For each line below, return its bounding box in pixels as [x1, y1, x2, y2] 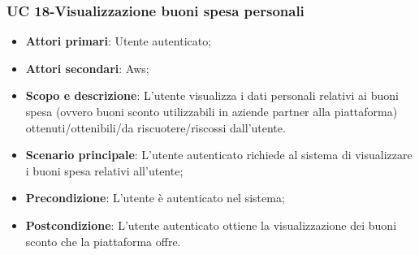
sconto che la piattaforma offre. [25, 232, 181, 249]
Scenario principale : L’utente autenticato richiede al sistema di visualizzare [25, 146, 413, 163]
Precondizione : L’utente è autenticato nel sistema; [25, 189, 285, 206]
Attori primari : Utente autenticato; [25, 32, 212, 50]
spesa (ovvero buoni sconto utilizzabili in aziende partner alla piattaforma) [25, 103, 398, 119]
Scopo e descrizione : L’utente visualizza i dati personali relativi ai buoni [25, 87, 399, 104]
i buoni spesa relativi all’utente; [25, 162, 184, 179]
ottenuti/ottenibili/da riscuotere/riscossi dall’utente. [25, 119, 286, 136]
